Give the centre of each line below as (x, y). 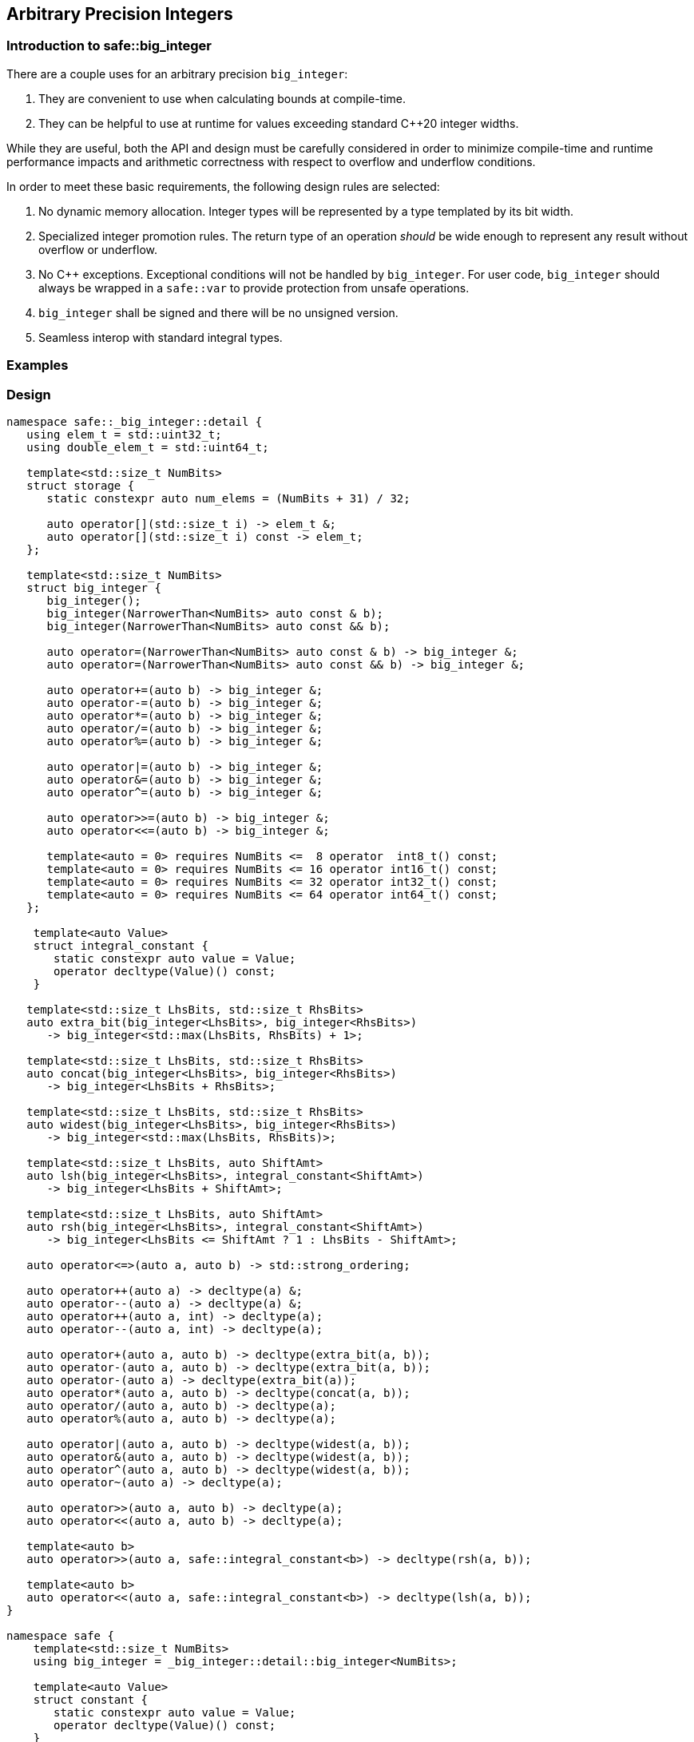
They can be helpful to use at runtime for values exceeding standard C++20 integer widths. (279, 123)
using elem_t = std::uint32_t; (124, 434)
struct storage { (81, 485)
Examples (38, 365)
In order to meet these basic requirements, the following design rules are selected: (223, 186)
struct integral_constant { (121, 945)
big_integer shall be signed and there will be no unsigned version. (218, 312)
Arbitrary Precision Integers (120, 14)
